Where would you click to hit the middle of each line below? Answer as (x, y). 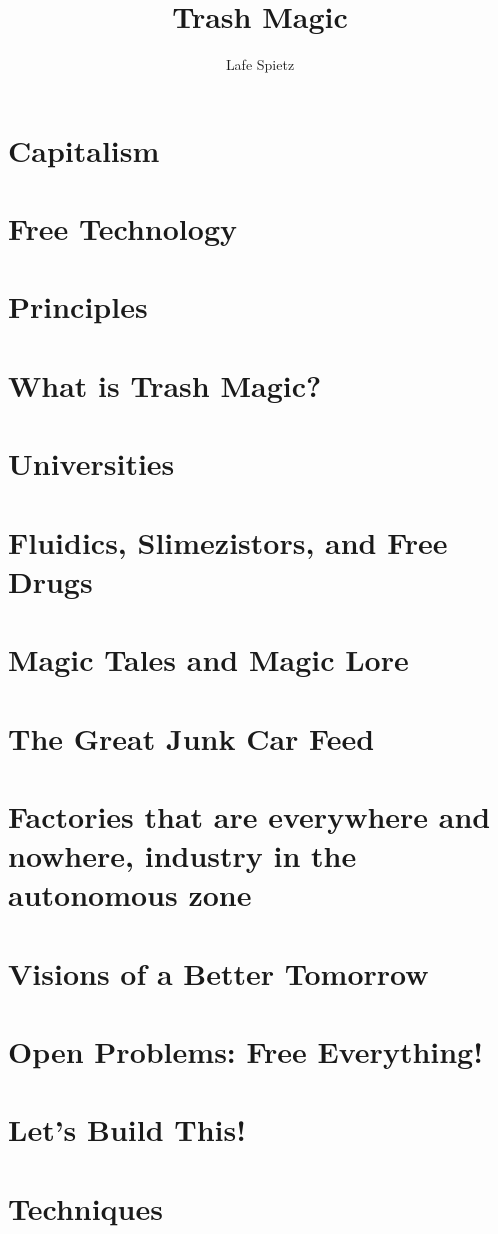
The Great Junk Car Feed (191, 737)
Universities (91, 463)
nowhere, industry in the (182, 855)
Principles (78, 306)
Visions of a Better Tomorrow (218, 972)
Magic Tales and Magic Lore (208, 659)
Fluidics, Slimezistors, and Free (228, 541)
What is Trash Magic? (165, 384)
